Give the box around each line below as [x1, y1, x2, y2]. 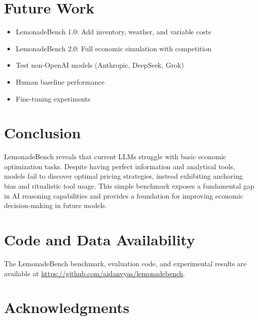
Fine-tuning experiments [15, 93, 91, 104]
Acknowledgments [4, 297, 129, 318]
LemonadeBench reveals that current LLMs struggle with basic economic [4, 151, 227, 162]
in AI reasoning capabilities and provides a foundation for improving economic [4, 190, 244, 201]
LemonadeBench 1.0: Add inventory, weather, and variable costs [15, 26, 211, 37]
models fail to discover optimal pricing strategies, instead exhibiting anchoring [4, 171, 243, 181]
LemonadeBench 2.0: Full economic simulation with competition [15, 43, 212, 53]
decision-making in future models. [4, 200, 107, 211]
